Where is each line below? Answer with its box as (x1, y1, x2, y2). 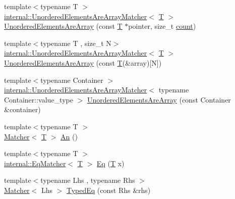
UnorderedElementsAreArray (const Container (87, 94, 231, 105)
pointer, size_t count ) (128, 21, 196, 31)
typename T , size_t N (40, 37, 111, 48)
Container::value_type (4, 94, 73, 105)
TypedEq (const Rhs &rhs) (66, 184, 151, 195)
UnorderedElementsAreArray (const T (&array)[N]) (4, 57, 162, 68)
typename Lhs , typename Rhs (40, 175, 135, 185)
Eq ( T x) (96, 158, 125, 168)
